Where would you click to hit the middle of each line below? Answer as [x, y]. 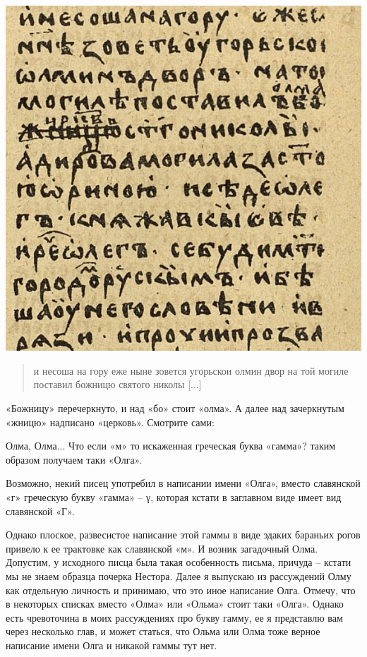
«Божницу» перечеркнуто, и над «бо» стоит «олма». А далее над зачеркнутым [175, 408]
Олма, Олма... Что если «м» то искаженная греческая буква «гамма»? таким [171, 446]
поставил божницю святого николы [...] [118, 384]
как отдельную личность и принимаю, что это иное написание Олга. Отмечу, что [181, 590]
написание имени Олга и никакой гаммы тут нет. [112, 645]
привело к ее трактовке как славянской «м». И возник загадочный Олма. [162, 548]
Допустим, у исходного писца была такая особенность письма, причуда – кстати [179, 562]
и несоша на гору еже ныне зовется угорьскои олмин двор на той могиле [191, 370]
